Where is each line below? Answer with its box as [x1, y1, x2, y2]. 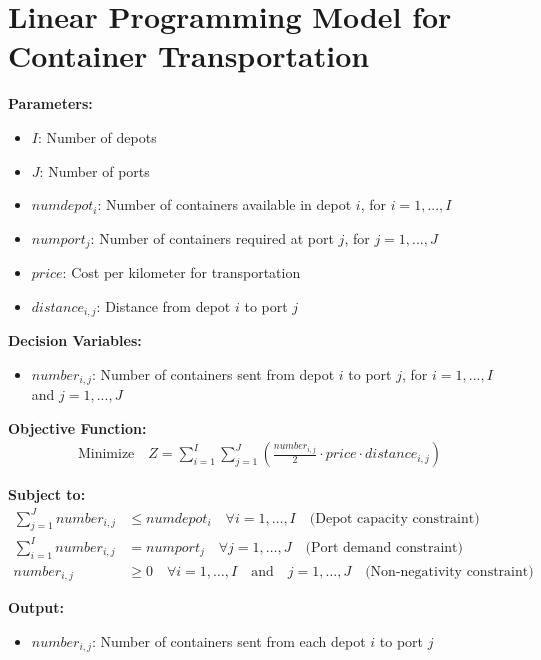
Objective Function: [8, 417, 147, 438]
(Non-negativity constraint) [365, 564, 534, 579]
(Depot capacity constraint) [309, 511, 480, 526]
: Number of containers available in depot [97, 194, 352, 215]
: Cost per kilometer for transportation [62, 262, 301, 283]
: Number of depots [37, 126, 157, 147]
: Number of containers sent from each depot [92, 630, 366, 651]
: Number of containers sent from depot [92, 363, 335, 384]
